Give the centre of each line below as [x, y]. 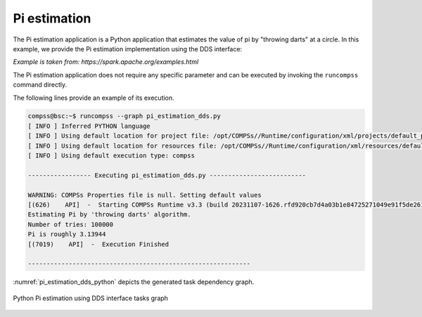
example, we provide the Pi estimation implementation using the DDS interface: [128, 48]
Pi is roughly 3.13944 [67, 234]
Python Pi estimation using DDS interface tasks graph [91, 298]
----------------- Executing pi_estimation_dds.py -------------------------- [167, 175]
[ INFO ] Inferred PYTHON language [89, 126]
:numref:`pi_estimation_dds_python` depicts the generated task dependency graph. [134, 282]
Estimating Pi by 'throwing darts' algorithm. [109, 215]
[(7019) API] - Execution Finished [98, 244]
